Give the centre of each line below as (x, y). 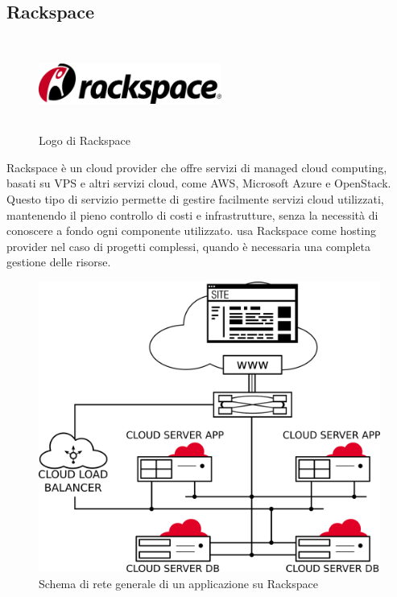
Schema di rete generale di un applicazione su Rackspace (178, 583)
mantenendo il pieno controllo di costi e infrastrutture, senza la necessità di (192, 214)
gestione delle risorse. (59, 262)
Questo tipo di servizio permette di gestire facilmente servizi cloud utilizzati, (195, 198)
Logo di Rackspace (85, 140)
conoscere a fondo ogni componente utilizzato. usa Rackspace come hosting (191, 231)
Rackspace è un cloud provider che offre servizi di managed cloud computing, (197, 167)
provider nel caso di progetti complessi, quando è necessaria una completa (189, 246)
